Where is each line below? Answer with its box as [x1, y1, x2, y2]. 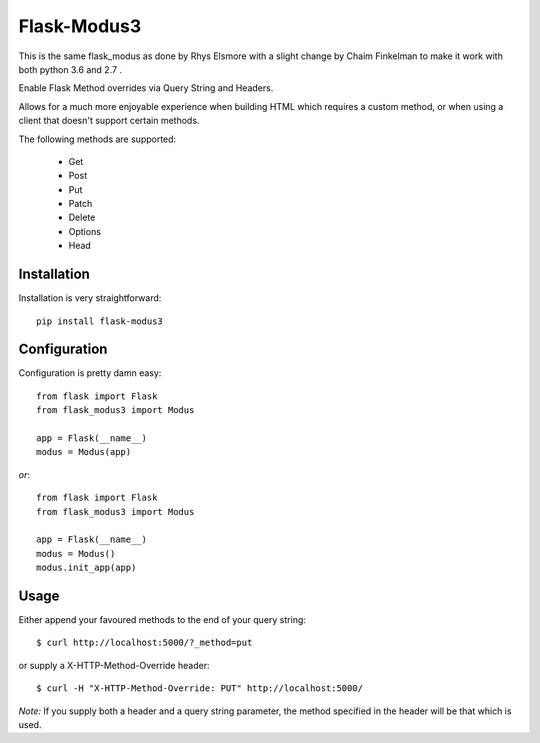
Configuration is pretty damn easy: [18, 367, 162, 379]
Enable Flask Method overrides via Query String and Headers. [18, 82, 274, 94]
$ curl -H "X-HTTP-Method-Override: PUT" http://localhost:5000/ [36, 683, 364, 694]
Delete [68, 211, 96, 224]
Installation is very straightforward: [18, 292, 162, 304]
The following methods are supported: [18, 133, 177, 145]
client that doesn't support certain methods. [18, 115, 200, 127]
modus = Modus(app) [36, 446, 132, 458]
